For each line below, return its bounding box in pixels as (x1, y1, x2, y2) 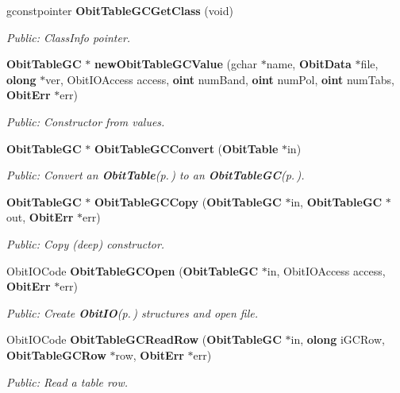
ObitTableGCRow (6, 346, 106, 363)
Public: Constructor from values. (6, 113, 165, 129)
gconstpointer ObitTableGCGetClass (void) (6, 2, 233, 18)
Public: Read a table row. (6, 373, 129, 390)
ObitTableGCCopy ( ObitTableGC (94, 193, 282, 210)
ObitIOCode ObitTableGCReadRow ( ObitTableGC (6, 331, 282, 348)
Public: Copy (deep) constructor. (6, 235, 165, 252)
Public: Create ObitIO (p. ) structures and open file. (6, 304, 258, 321)
